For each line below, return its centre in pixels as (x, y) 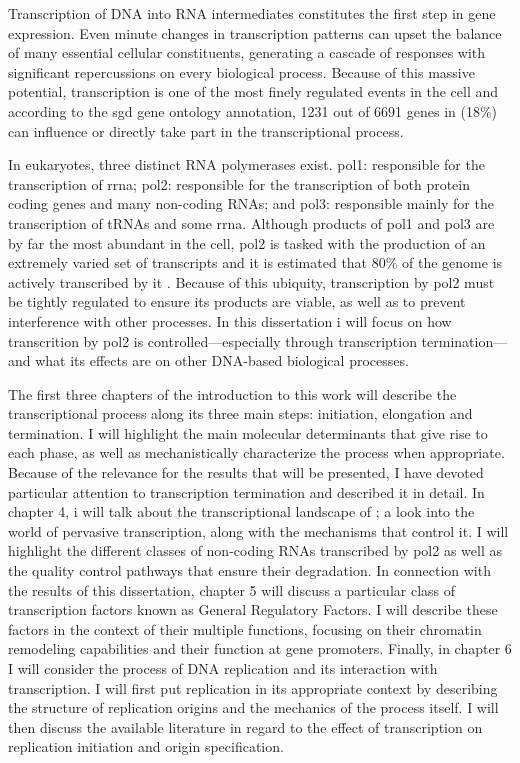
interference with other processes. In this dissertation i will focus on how (230, 320)
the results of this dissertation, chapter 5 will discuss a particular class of (232, 589)
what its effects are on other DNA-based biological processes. (222, 360)
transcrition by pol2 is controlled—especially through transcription (212, 340)
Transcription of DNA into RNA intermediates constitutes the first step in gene (252, 13)
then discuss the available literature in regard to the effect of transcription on (245, 726)
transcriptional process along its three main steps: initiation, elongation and (240, 413)
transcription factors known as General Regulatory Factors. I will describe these (253, 609)
